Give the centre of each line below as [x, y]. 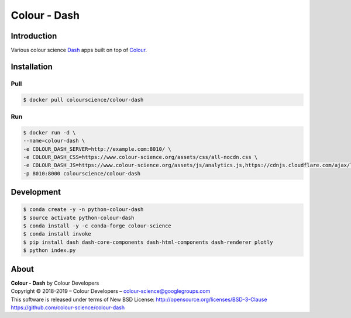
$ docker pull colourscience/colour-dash [83, 100]
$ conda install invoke [57, 234]
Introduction [34, 36]
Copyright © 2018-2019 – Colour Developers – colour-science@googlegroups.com [111, 291]
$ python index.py [49, 250]
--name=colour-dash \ [54, 141]
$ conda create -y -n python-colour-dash [83, 210]
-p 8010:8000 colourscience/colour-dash [82, 173]
